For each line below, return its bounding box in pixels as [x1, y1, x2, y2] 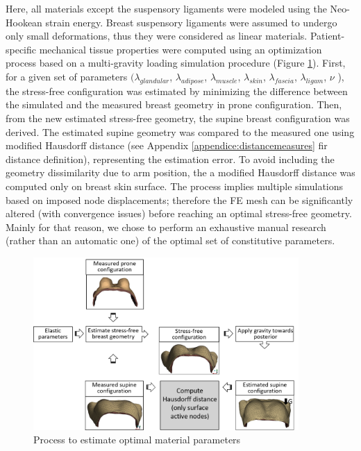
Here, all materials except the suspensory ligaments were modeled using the [6, 1, 327, 15]
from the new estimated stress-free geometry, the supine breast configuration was [6, 110, 350, 125]
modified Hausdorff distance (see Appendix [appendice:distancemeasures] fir [6, 138, 328, 153]
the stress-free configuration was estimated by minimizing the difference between [6, 83, 348, 98]
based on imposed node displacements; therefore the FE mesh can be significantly [6, 192, 353, 207]
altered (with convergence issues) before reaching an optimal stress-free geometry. [6, 206, 352, 221]
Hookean [6, 15, 42, 29]
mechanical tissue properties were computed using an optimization [39, 42, 322, 56]
